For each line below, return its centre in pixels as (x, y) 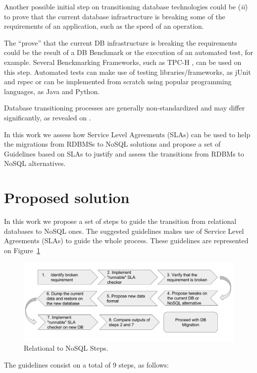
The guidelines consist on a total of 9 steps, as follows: (87, 365)
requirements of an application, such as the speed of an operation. (104, 26)
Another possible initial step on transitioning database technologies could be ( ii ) (126, 6)
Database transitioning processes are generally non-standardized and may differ (125, 108)
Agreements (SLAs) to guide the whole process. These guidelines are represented (126, 240)
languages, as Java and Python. (52, 91)
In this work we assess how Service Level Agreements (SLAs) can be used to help (127, 134)
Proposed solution (67, 197)
